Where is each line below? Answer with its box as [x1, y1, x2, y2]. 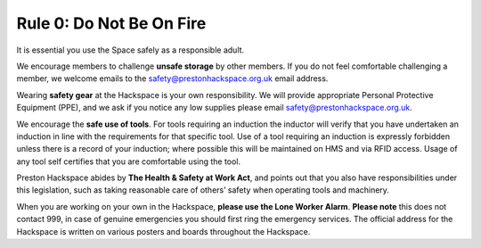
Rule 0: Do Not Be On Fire [16, 13, 207, 33]
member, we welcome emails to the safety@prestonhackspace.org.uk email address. [16, 73, 329, 84]
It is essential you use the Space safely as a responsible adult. [16, 45, 245, 55]
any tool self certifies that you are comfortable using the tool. [16, 156, 240, 167]
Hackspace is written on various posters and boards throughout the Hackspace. [16, 226, 311, 236]
